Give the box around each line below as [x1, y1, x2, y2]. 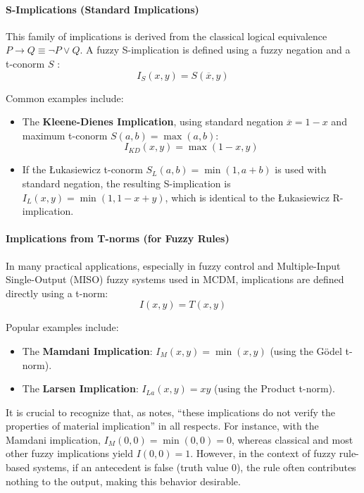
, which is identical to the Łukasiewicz [165, 189, 330, 204]
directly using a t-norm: [6, 285, 108, 300]
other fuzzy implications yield [6, 446, 133, 461]
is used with [275, 162, 327, 177]
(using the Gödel [270, 343, 342, 358]
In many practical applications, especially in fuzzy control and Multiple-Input [6, 258, 341, 273]
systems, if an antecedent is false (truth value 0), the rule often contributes [32, 460, 356, 475]
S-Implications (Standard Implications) [6, 1, 199, 16]
